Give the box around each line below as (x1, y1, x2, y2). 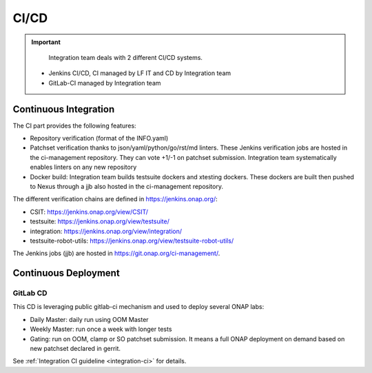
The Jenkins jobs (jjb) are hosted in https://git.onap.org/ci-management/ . (12, 249, 220, 258)
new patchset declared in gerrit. (30, 345, 121, 353)
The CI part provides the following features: (12, 121, 137, 130)
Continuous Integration (12, 103, 115, 115)
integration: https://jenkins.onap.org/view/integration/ (30, 227, 183, 235)
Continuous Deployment (12, 268, 120, 279)
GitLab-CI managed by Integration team (48, 79, 161, 87)
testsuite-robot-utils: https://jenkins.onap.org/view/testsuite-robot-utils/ (30, 236, 234, 245)
